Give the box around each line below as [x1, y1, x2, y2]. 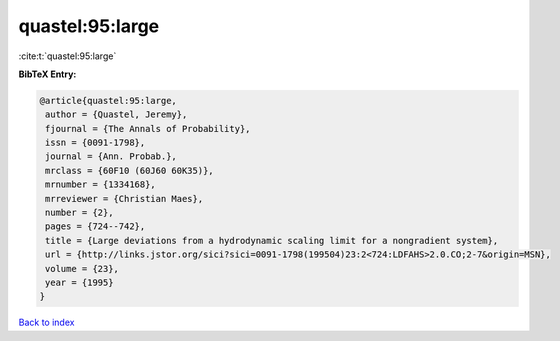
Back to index [18, 316, 75, 329]
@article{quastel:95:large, [39, 95, 177, 106]
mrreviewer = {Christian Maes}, [45, 193, 204, 204]
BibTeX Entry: [18, 68, 77, 80]
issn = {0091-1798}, [45, 137, 146, 149]
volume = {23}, [45, 263, 120, 274]
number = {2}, [45, 207, 114, 219]
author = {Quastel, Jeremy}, [45, 109, 188, 120]
